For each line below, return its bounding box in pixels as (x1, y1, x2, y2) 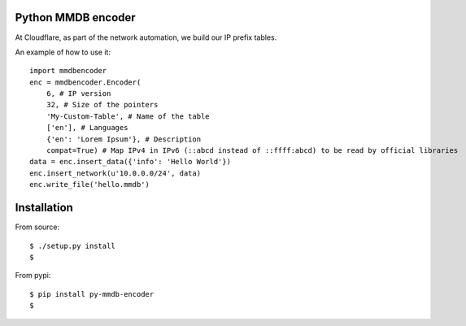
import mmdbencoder (29, 66, 107, 76)
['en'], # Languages (46, 123, 128, 133)
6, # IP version (46, 89, 111, 98)
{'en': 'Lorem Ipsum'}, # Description (46, 134, 202, 144)
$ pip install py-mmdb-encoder (29, 289, 155, 298)
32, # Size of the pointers (46, 100, 159, 110)
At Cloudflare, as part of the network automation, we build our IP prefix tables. (15, 33, 277, 42)
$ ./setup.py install (29, 241, 115, 250)
